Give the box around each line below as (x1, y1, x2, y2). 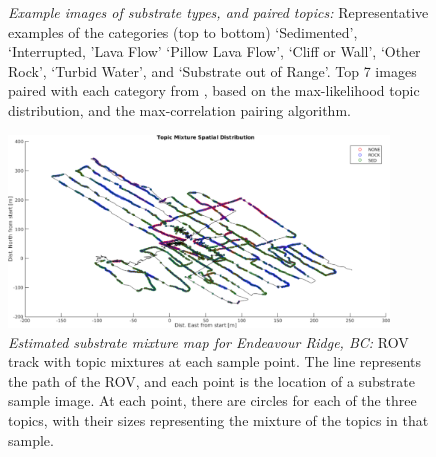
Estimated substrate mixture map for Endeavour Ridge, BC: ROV (8, 331, 409, 352)
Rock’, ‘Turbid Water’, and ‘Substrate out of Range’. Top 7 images (8, 60, 417, 81)
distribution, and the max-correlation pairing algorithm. (8, 99, 351, 120)
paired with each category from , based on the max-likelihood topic (8, 80, 420, 101)
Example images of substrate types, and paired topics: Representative (8, 2, 429, 22)
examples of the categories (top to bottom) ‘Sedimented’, (8, 21, 358, 42)
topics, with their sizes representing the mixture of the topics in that (8, 409, 429, 430)
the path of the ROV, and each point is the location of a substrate (8, 370, 415, 391)
